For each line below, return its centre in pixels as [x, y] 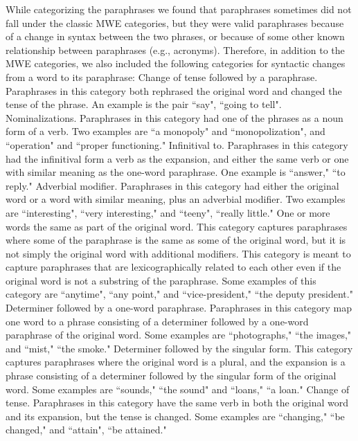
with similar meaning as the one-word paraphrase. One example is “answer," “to [176, 172]
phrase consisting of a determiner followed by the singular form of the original [171, 376]
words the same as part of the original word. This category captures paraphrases [177, 226]
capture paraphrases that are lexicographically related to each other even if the [173, 267]
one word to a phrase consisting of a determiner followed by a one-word [157, 321]
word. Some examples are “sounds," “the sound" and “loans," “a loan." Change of [178, 389]
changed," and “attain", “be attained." [86, 430]
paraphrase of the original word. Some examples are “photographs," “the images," [179, 335]
